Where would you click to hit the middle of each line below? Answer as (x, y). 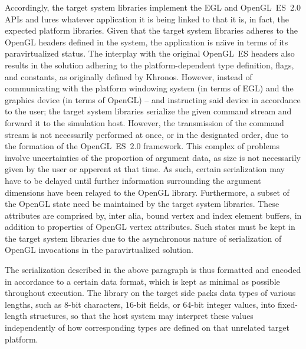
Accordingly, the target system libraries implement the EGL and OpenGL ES (145, 7)
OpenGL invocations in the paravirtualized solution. (99, 250)
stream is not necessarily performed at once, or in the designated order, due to (147, 134)
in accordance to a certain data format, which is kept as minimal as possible (142, 281)
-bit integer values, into (233, 304)
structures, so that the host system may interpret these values (142, 316)
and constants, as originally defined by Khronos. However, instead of (129, 76)
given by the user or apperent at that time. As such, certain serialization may (145, 169)
